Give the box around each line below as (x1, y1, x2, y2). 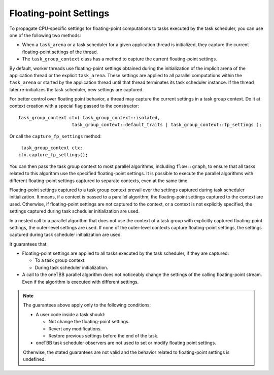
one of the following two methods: (9, 32, 81, 38)
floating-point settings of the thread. (22, 49, 98, 55)
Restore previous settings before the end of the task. (48, 333, 159, 338)
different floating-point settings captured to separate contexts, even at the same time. (9, 178, 189, 184)
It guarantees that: (9, 241, 48, 247)
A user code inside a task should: (36, 311, 106, 317)
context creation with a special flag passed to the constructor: (9, 103, 140, 109)
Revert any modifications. (48, 325, 102, 332)
